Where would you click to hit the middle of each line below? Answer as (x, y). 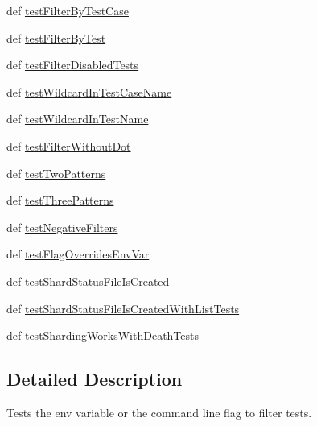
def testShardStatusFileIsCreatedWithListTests (123, 308)
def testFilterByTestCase (68, 10)
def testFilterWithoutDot (69, 145)
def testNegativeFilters (62, 227)
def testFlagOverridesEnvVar (78, 254)
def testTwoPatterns (56, 173)
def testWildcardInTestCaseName (89, 91)
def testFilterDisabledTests (73, 65)
